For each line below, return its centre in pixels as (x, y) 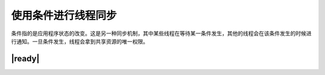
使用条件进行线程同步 (64, 15)
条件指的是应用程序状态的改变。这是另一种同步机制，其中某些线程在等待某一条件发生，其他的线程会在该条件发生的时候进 (161, 33)
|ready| (25, 59)
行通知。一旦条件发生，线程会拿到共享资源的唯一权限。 (80, 41)
